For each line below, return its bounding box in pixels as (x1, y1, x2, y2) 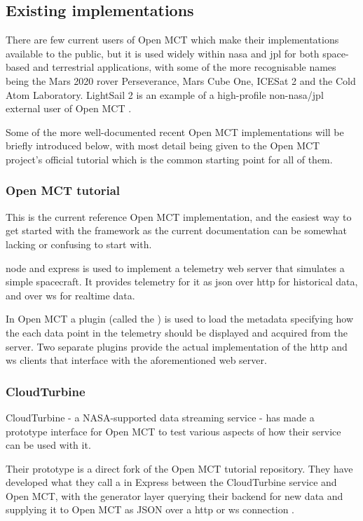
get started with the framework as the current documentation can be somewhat (6, 223, 347, 238)
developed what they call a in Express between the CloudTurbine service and (6, 475, 337, 489)
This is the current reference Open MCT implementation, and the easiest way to (6, 209, 352, 224)
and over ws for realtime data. (6, 287, 135, 302)
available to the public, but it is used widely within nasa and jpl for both (6, 46, 320, 60)
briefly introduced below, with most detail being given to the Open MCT (6, 138, 320, 153)
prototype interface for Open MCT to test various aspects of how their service (6, 424, 341, 438)
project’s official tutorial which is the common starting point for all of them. (6, 151, 333, 166)
